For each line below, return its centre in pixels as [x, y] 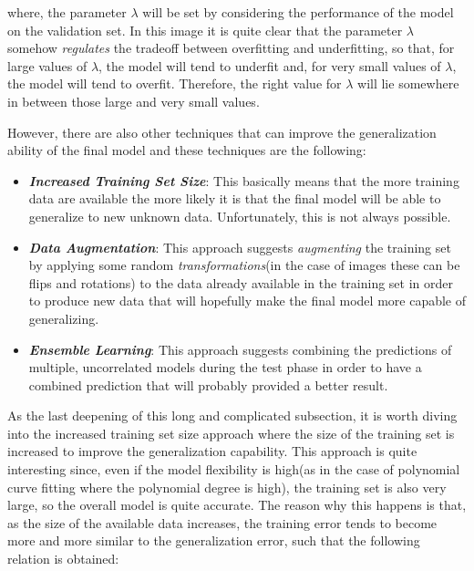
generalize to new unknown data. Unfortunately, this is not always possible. [240, 216]
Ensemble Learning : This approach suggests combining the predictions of [240, 349]
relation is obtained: [63, 559]
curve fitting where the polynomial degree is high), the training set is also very [227, 487]
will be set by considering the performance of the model [298, 12]
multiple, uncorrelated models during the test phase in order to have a [225, 367]
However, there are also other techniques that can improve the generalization [222, 132]
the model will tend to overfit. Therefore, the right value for [175, 83]
